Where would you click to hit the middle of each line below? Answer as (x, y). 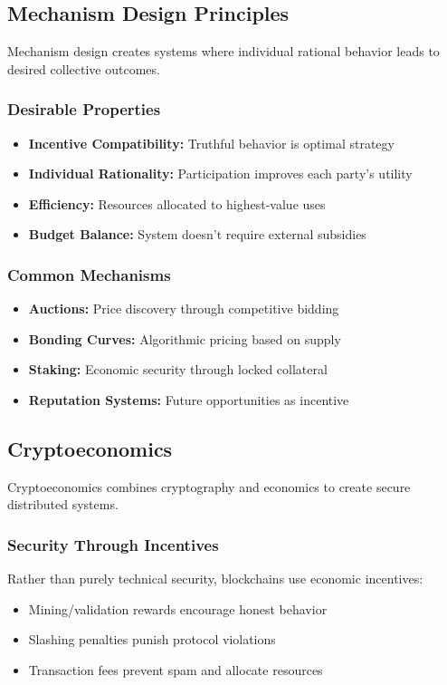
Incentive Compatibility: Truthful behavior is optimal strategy (211, 143)
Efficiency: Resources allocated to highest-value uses (177, 203)
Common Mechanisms (89, 274)
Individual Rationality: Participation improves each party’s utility (220, 174)
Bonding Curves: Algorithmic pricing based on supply (185, 338)
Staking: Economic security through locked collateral (178, 369)
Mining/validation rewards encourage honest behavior (178, 608)
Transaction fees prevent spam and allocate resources (176, 669)
